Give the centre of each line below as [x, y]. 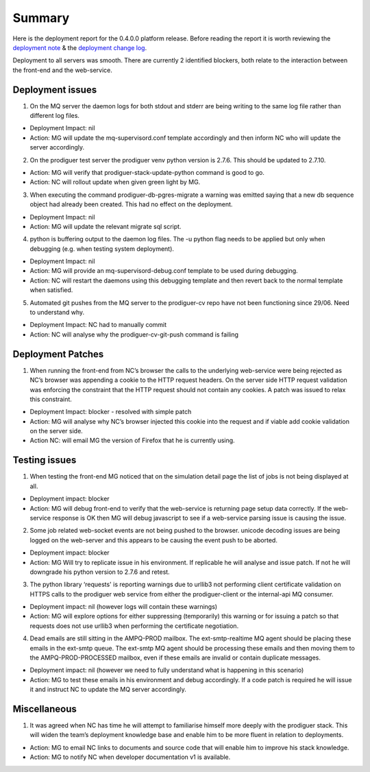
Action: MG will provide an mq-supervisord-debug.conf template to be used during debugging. [164, 271]
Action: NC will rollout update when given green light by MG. [115, 182]
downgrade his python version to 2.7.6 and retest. [100, 572]
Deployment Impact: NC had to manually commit [98, 325]
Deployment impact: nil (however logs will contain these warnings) [124, 607]
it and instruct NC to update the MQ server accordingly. [108, 690]
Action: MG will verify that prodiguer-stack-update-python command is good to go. [147, 172]
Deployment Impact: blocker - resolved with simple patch [111, 412]
